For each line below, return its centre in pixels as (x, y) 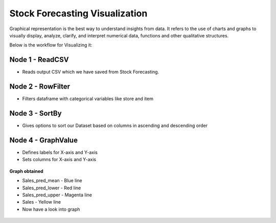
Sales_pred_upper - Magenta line (57, 195)
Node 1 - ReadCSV (39, 60)
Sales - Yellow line (42, 202)
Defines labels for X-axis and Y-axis (60, 152)
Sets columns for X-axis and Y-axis (59, 160)
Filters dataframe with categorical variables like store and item (88, 99)
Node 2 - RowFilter (40, 87)
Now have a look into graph (51, 209)
